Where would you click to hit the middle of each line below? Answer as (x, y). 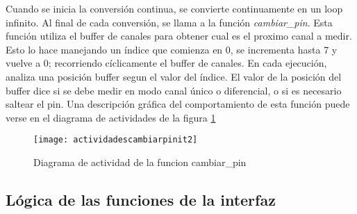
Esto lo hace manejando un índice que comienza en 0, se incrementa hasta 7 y (172, 49)
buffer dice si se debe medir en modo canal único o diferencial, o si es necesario (174, 90)
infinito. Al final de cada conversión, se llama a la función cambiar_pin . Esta (169, 22)
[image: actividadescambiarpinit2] (116, 140)
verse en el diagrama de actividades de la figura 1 (111, 117)
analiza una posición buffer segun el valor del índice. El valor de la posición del (174, 76)
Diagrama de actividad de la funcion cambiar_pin (140, 162)
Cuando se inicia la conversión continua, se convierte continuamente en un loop (174, 8)
